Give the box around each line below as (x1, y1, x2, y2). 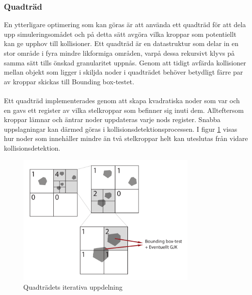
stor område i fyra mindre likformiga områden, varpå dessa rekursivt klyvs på (4, 48, 235, 58)
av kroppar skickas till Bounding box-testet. (4, 76, 134, 86)
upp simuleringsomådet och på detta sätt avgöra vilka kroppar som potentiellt (4, 29, 236, 39)
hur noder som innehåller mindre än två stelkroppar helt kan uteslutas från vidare (4, 133, 248, 143)
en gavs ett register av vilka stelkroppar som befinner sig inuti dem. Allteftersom (4, 105, 244, 115)
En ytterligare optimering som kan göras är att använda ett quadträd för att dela (4, 19, 246, 30)
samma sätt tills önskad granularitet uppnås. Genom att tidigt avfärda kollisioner (4, 57, 246, 67)
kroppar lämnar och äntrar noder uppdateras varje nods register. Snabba (4, 114, 220, 124)
